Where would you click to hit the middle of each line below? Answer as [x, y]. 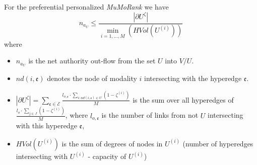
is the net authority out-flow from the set [92, 61]
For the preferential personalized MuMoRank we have [86, 7]
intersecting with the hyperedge [193, 78]
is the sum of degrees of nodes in [112, 143]
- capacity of [107, 156]
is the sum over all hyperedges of [183, 99]
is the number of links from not [150, 115]
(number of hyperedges [218, 143]
